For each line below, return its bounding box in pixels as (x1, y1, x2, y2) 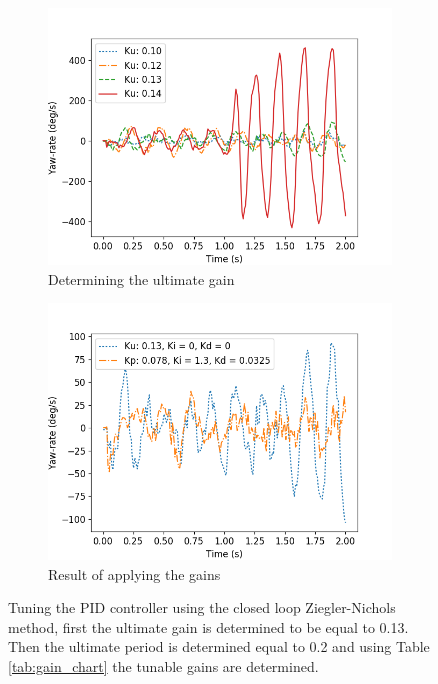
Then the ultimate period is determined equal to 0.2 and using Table (8, 636, 430, 657)
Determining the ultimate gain (48, 268, 235, 289)
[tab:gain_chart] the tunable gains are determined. (8, 656, 319, 676)
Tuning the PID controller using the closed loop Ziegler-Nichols (8, 597, 396, 618)
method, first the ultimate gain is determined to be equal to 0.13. (8, 616, 409, 637)
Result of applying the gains (48, 563, 221, 584)
